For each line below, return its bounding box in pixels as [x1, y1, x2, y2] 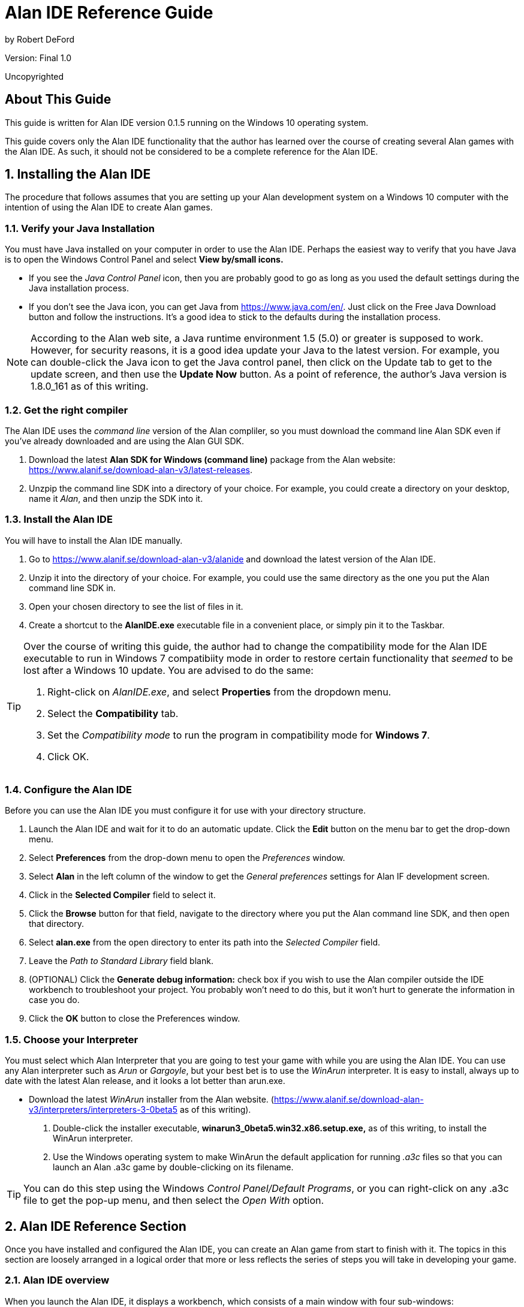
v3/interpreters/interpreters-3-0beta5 [29, 1104, 177, 1115]
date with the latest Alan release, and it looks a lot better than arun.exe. [5, 1076, 285, 1086]
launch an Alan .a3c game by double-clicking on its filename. [53, 1162, 294, 1173]
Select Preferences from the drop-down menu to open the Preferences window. [29, 853, 345, 863]
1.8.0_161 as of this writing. [31, 380, 149, 393]
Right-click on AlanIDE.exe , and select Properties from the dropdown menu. [47, 685, 392, 698]
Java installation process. [29, 283, 130, 294]
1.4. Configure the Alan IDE [5, 784, 132, 796]
